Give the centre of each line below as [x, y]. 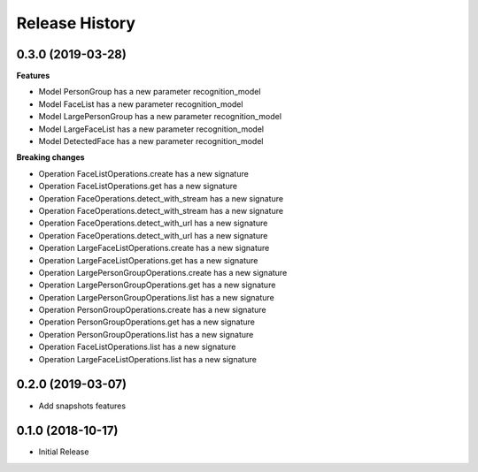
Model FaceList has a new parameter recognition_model [141, 104]
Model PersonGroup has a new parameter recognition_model [150, 92]
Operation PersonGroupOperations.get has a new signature [147, 322]
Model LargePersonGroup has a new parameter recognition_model [160, 117]
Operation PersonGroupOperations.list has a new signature [146, 334]
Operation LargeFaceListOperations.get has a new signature [148, 260]
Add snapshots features [82, 406]
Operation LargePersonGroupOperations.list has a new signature [156, 297]
